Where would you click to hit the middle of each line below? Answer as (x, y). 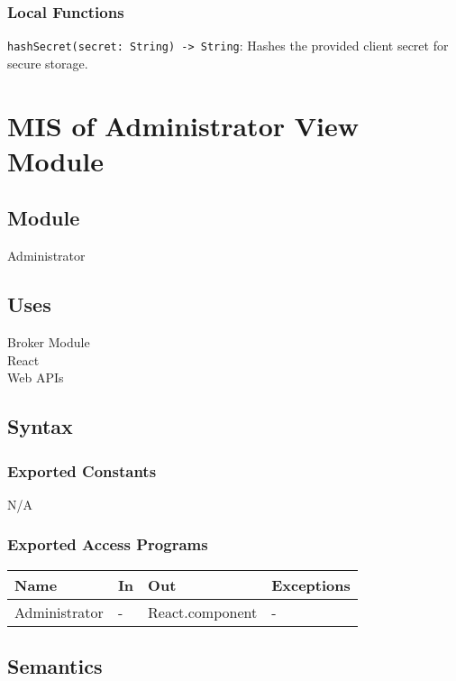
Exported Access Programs (108, 544)
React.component (203, 612)
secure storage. (48, 63)
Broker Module (49, 342)
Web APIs (36, 377)
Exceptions (311, 584)
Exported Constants (82, 470)
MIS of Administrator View (183, 125)
